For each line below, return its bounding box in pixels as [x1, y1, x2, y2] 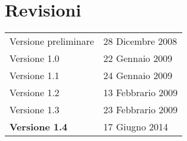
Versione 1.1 [9, 68, 60, 83]
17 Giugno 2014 [103, 120, 168, 134]
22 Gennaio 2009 [103, 51, 172, 65]
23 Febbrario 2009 [103, 103, 178, 117]
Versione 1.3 [9, 103, 60, 117]
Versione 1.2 [9, 86, 60, 100]
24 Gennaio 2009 [103, 68, 172, 83]
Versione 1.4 [9, 120, 68, 134]
